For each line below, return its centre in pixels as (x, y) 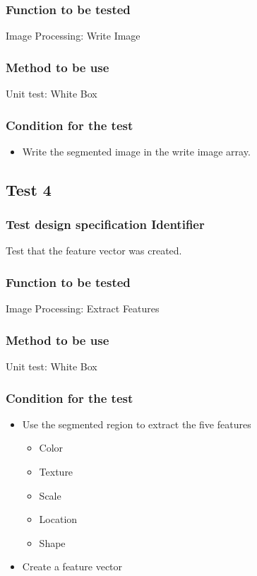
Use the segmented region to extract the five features (137, 424)
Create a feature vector (72, 566)
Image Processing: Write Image (73, 36)
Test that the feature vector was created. (94, 251)
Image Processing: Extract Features (83, 308)
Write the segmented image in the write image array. (136, 151)
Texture (56, 472)
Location (58, 519)
